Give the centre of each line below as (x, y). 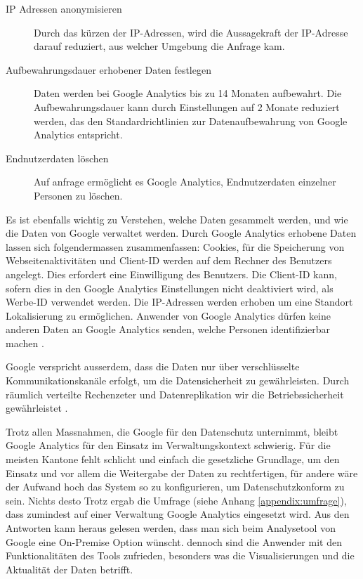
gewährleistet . (37, 408)
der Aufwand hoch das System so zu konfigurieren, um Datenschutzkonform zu (175, 487)
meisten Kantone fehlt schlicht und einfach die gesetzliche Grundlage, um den (173, 459)
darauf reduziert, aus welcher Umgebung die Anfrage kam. (159, 46)
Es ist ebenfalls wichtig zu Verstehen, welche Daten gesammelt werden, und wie (177, 219)
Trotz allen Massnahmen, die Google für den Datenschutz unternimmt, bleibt (172, 431)
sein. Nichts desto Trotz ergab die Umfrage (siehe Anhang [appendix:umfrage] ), (176, 500)
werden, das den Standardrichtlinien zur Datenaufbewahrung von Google (191, 121)
